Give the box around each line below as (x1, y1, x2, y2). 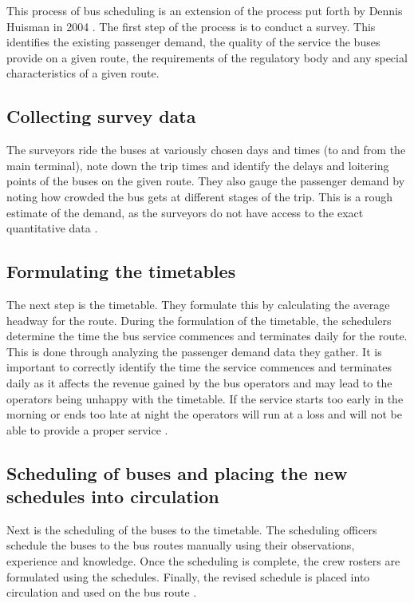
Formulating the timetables (6, 259, 236, 284)
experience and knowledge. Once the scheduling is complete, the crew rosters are (6, 553, 400, 569)
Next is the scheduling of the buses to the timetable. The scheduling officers (6, 521, 377, 538)
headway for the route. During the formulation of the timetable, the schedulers (6, 311, 392, 328)
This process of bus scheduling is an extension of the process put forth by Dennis (6, 2, 403, 18)
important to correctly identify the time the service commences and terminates (6, 359, 392, 375)
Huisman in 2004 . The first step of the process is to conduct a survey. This (6, 18, 376, 34)
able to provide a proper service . (6, 421, 168, 438)
